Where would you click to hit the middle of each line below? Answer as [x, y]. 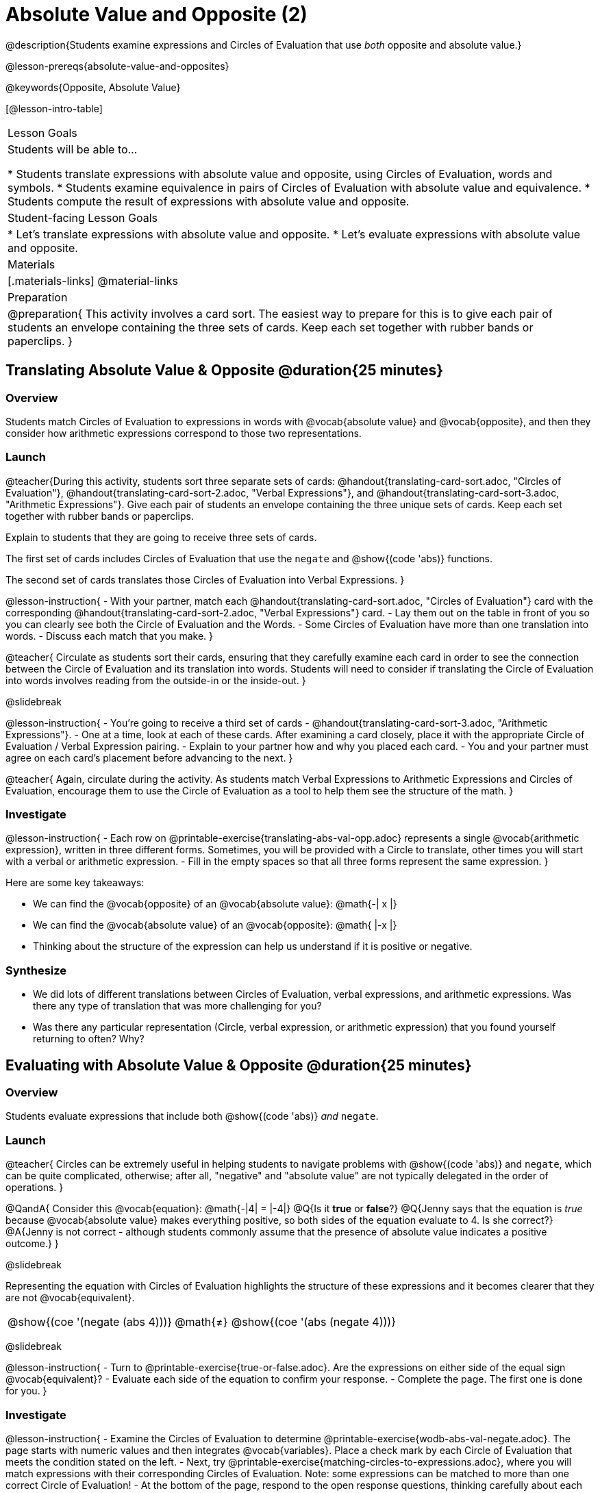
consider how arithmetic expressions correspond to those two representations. [184, 433]
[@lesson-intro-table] [54, 108]
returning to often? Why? [89, 1039]
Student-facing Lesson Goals [83, 217]
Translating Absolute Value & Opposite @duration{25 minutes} [225, 371]
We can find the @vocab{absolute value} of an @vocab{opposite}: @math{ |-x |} [215, 925]
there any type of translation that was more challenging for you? [177, 1006]
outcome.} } [32, 1244]
